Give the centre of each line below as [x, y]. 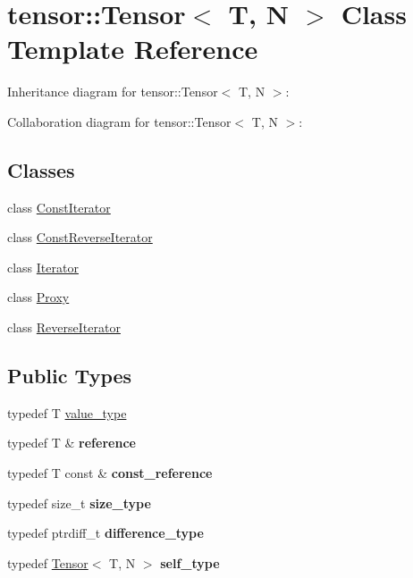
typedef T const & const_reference [110, 473]
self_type [190, 562]
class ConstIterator [59, 207]
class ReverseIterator [64, 327]
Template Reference [133, 49]
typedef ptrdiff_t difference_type [105, 533]
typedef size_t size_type [79, 503]
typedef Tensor [48, 562]
